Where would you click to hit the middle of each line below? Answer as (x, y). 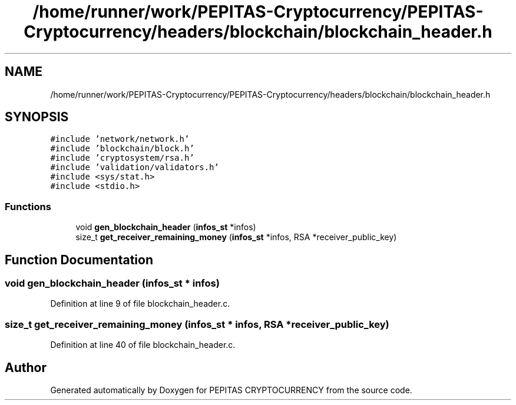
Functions (28, 206)
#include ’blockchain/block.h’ (122, 149)
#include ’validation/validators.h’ (135, 167)
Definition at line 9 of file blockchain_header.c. (140, 304)
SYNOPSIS (37, 117)
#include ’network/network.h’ (120, 139)
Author (26, 367)
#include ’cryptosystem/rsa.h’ (122, 158)
